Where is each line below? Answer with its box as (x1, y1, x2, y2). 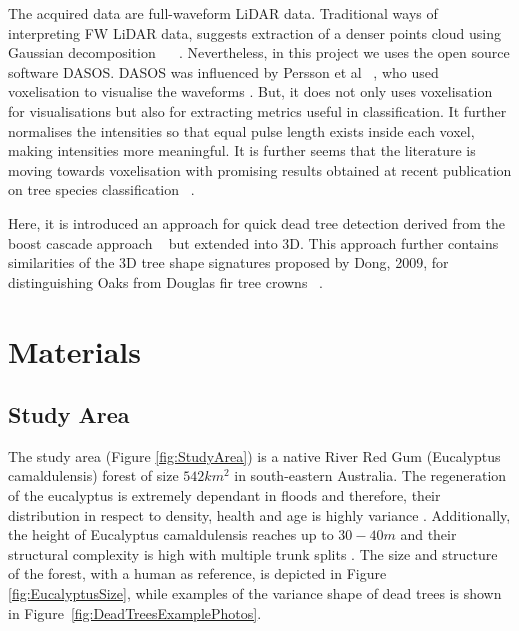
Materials (8, 330, 142, 371)
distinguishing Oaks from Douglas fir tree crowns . (8, 271, 323, 292)
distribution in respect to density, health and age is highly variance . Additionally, (8, 504, 511, 525)
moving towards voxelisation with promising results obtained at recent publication (8, 159, 512, 180)
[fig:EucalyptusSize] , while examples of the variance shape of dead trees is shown (8, 583, 502, 604)
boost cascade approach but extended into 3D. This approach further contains (8, 232, 499, 253)
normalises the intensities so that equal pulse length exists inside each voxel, (8, 120, 475, 141)
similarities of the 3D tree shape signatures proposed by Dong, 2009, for (8, 252, 449, 273)
